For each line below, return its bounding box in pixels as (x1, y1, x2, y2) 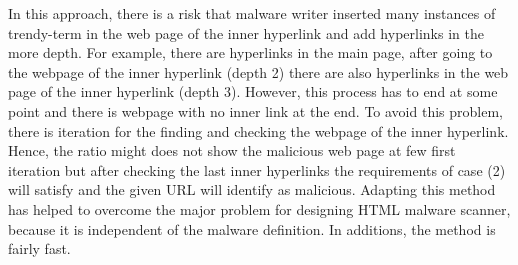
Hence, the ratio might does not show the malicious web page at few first (8, 140, 456, 161)
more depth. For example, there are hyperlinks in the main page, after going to (8, 42, 493, 63)
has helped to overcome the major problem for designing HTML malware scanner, (8, 198, 511, 219)
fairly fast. (8, 238, 71, 259)
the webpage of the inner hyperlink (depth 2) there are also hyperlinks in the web (8, 61, 509, 82)
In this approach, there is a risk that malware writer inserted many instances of (8, 3, 496, 23)
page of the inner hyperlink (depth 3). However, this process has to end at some (8, 81, 498, 102)
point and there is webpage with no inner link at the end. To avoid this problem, (8, 100, 503, 121)
